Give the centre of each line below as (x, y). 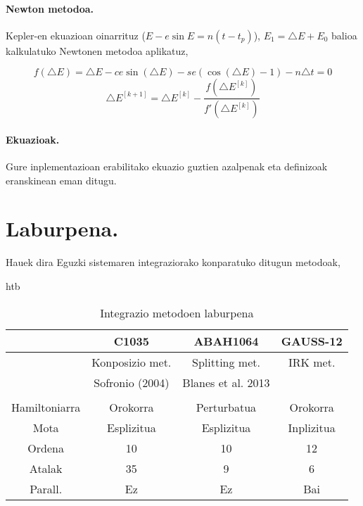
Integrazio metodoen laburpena (177, 312)
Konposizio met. (132, 362)
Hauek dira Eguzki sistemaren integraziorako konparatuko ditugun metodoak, (173, 262)
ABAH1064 (226, 341)
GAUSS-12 (312, 341)
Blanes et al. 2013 (226, 382)
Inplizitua (312, 427)
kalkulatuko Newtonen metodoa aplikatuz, (97, 50)
